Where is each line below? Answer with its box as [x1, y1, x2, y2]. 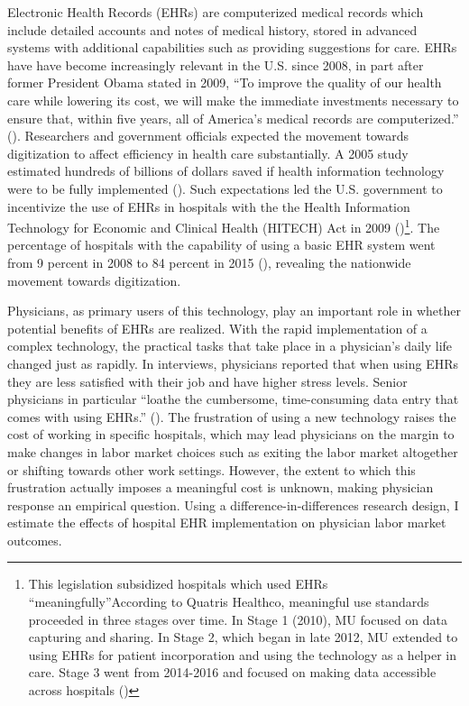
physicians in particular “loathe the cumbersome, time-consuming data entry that [7, 390, 459, 408]
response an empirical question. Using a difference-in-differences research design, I [7, 495, 459, 514]
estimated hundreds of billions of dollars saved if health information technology [7, 161, 445, 180]
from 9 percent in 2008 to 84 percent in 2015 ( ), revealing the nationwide [7, 252, 411, 271]
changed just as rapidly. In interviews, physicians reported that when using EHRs [7, 353, 459, 372]
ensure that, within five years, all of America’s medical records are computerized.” [7, 108, 459, 127]
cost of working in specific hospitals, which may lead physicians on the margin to [7, 425, 455, 444]
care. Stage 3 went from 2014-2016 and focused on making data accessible [28, 663, 437, 682]
